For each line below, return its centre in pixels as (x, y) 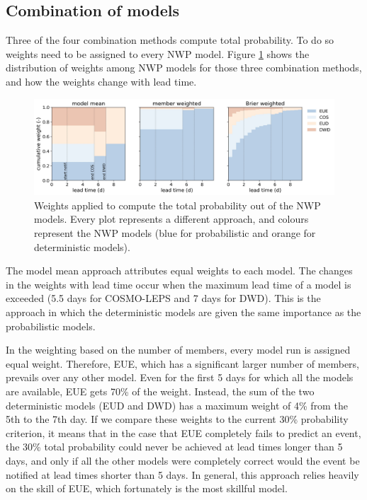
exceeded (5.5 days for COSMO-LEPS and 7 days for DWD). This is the (163, 298)
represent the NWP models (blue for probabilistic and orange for (175, 233)
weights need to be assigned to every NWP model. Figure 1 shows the (158, 53)
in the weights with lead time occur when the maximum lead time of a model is (179, 284)
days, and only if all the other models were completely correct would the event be (183, 460)
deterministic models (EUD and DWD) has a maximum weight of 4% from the (177, 405)
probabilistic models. (51, 326)
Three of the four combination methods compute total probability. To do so (170, 40)
